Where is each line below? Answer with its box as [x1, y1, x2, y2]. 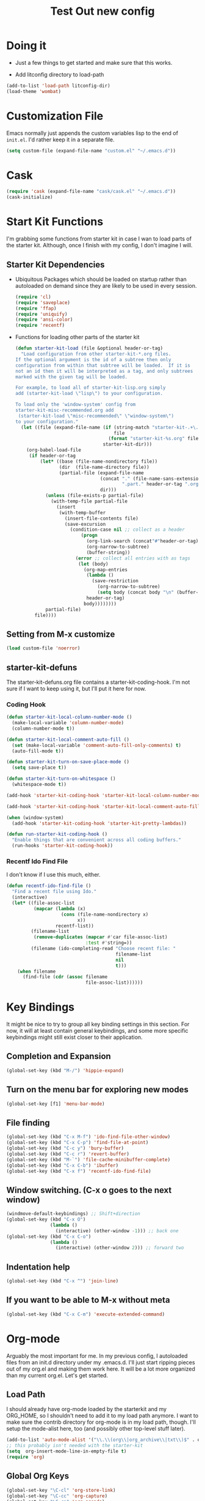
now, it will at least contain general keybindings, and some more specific [6, 1027, 189, 1035]
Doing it [6, 39, 47, 53]
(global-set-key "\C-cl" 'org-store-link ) [6, 1487, 116, 1493]
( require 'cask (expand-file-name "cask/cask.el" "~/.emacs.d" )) [6, 189, 176, 195]
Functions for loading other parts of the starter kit [15, 334, 140, 341]
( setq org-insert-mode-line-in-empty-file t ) [6, 1448, 127, 1454]
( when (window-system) [6, 814, 64, 821]
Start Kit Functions [6, 215, 104, 229]
